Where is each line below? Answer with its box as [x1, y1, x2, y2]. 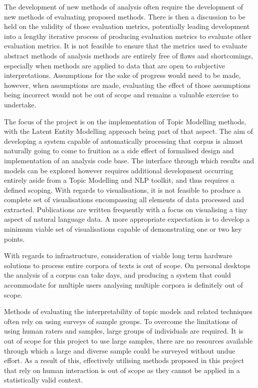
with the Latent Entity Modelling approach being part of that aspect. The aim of [4, 126, 253, 136]
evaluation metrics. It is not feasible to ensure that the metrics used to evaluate [4, 40, 248, 51]
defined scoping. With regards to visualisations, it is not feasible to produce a [4, 184, 241, 195]
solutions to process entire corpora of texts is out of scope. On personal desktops [4, 260, 251, 270]
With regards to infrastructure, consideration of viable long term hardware [4, 250, 233, 261]
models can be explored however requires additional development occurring [4, 165, 234, 175]
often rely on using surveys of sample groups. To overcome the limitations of [4, 316, 238, 326]
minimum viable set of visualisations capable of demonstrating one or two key [4, 224, 242, 234]
